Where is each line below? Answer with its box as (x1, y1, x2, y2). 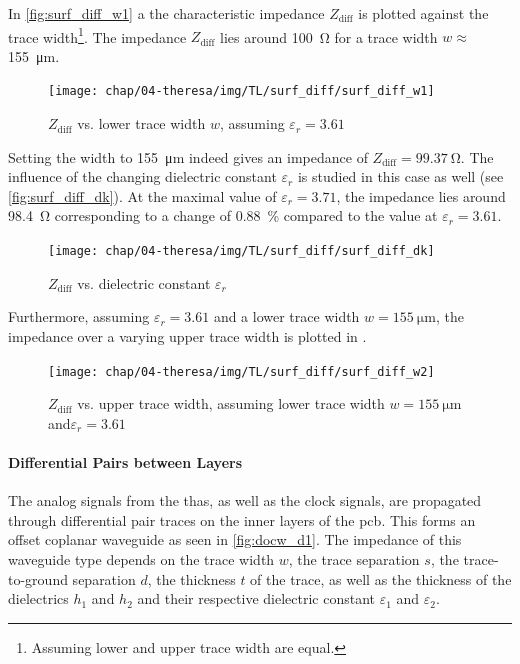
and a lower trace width (213, 306, 360, 327)
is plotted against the (358, 3, 489, 23)
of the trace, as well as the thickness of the (250, 568, 512, 589)
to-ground (8, 568, 68, 589)
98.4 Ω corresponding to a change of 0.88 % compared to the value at (8, 205, 438, 226)
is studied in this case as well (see (297, 166, 504, 187)
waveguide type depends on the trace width (8, 548, 275, 569)
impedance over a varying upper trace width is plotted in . (8, 325, 367, 346)
